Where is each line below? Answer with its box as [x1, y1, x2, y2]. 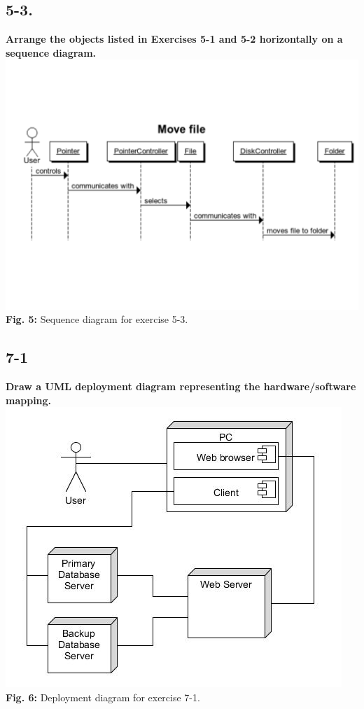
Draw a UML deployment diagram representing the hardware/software [6, 379, 356, 394]
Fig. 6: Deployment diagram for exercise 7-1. [6, 689, 200, 704]
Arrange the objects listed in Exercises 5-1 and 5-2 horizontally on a [6, 32, 343, 46]
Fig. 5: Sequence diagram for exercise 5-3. [6, 312, 188, 326]
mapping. [6, 392, 52, 407]
